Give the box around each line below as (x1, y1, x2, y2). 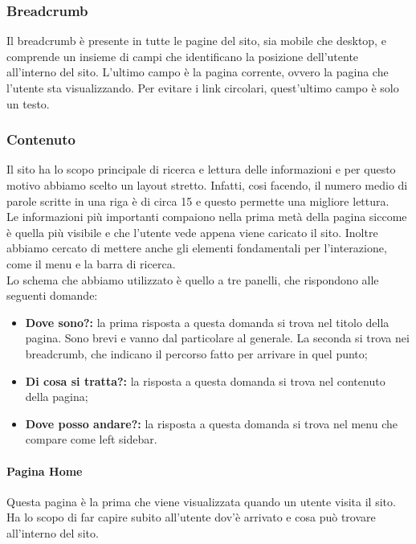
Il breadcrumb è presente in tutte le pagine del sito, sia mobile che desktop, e (6, 32, 386, 49)
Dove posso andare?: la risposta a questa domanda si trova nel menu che (25, 415, 398, 432)
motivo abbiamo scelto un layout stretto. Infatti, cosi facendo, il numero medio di (6, 177, 408, 193)
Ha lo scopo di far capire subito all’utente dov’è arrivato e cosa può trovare (6, 509, 376, 526)
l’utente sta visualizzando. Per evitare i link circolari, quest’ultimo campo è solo (6, 80, 399, 96)
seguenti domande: (6, 287, 98, 304)
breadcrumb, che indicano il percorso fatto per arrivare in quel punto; (25, 345, 368, 362)
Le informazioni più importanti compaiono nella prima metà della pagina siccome (6, 208, 407, 225)
